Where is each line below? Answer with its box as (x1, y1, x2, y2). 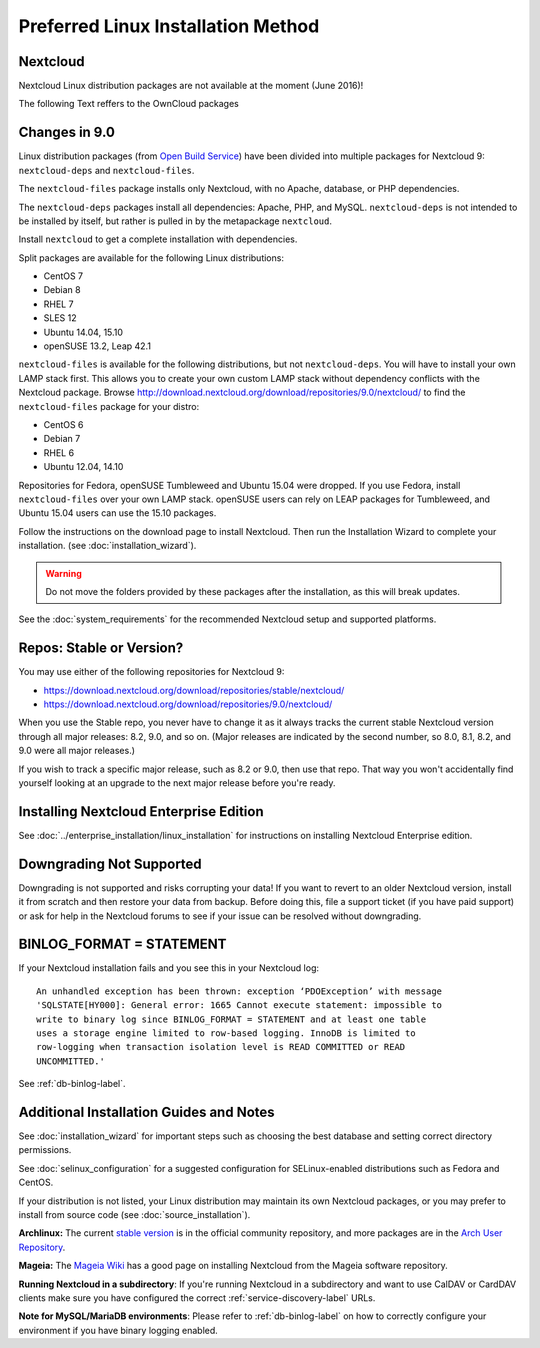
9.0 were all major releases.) (18, 745, 135, 757)
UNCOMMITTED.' (36, 1055, 105, 1067)
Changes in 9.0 (18, 124, 115, 141)
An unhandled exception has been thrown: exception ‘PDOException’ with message (36, 985, 443, 997)
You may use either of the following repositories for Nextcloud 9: (18, 666, 285, 678)
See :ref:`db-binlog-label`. (18, 1078, 126, 1090)
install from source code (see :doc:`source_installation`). (18, 1209, 251, 1221)
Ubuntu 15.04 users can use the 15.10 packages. (18, 507, 217, 519)
